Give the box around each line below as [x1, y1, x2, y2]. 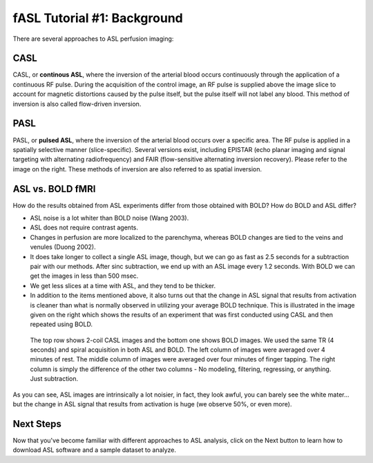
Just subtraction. [30, 375, 79, 383]
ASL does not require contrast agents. [30, 223, 138, 231]
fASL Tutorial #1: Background [12, 10, 183, 26]
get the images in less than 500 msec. [30, 272, 139, 280]
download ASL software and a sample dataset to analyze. [12, 446, 176, 454]
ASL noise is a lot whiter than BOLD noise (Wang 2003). [30, 214, 189, 222]
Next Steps [12, 418, 61, 430]
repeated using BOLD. [30, 320, 93, 328]
